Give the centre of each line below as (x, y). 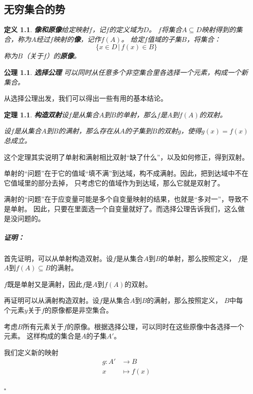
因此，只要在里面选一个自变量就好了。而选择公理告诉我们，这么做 (139, 208)
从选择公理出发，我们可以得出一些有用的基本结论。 (86, 98)
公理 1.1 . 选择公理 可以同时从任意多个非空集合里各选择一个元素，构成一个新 (126, 72)
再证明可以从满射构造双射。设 (52, 300)
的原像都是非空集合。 (79, 310)
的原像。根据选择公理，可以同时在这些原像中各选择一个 (155, 326)
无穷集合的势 (35, 9)
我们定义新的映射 (31, 352)
